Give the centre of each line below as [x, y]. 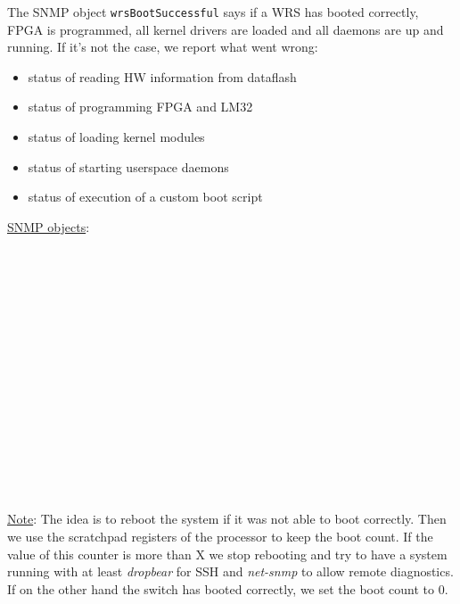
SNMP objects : [49, 226]
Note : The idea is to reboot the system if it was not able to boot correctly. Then [227, 519]
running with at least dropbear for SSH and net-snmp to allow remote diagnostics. [230, 571]
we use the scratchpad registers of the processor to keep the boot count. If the [220, 536]
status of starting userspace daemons [128, 166]
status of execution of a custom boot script [145, 197]
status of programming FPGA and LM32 [140, 107]
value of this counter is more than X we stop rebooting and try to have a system [227, 554]
